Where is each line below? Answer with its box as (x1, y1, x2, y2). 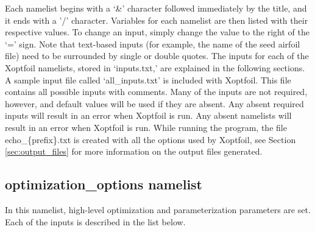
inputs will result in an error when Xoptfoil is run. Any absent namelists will (5, 109, 292, 122)
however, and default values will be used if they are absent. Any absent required (5, 97, 304, 110)
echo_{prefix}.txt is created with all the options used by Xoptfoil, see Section (5, 133, 296, 146)
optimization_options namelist (5, 175, 203, 194)
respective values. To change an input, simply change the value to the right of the (5, 26, 310, 38)
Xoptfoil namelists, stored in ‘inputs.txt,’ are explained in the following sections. (5, 61, 305, 74)
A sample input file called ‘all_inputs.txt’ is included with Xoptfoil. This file (5, 73, 291, 86)
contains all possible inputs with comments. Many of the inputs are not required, (5, 85, 308, 98)
